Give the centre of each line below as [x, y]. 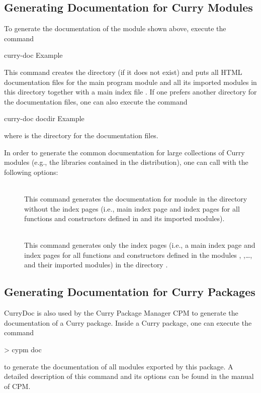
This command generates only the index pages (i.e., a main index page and [140, 245]
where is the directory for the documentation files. [81, 135]
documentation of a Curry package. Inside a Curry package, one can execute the [128, 322]
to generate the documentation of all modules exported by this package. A [119, 366]
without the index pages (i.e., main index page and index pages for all [132, 208]
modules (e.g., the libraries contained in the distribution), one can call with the [126, 162]
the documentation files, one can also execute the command [96, 101]
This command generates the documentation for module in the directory [136, 198]
